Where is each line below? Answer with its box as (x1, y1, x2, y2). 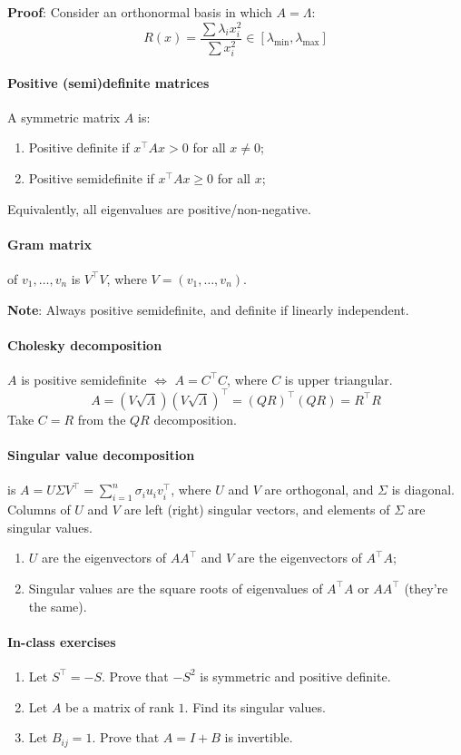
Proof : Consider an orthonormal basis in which (7, 3, 272, 21)
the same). (28, 596, 87, 615)
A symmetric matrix (7, 107, 121, 126)
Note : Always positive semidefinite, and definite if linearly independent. (7, 299, 409, 319)
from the (77, 409, 126, 428)
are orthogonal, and (264, 480, 374, 499)
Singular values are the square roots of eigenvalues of (28, 578, 323, 597)
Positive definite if (28, 138, 130, 157)
